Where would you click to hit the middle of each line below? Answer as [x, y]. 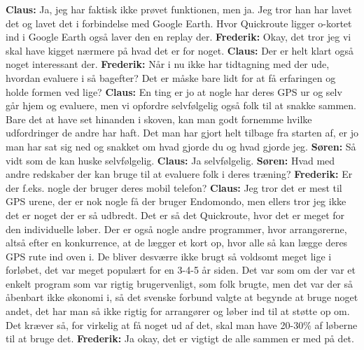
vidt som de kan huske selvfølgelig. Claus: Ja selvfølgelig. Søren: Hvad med [170, 160]
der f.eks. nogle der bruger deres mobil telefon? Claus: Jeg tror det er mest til [174, 187]
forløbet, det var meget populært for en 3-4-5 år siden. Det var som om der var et [181, 270]
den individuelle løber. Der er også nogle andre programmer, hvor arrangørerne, [176, 229]
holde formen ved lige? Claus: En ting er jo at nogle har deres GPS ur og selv [174, 91]
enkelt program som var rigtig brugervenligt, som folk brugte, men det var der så [180, 283]
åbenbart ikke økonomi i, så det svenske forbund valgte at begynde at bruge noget [182, 297]
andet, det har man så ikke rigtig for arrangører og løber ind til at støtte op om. [178, 311]
